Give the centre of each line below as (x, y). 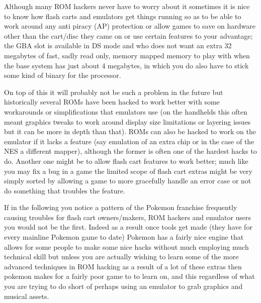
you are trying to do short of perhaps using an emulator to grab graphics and (123, 286)
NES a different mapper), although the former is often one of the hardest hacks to (130, 151)
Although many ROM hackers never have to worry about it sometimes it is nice (127, 6)
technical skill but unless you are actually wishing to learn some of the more (121, 257)
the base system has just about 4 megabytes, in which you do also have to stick (126, 65)
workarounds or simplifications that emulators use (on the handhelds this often (126, 111)
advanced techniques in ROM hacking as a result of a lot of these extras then (123, 266)
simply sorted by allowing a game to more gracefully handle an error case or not (128, 181)
